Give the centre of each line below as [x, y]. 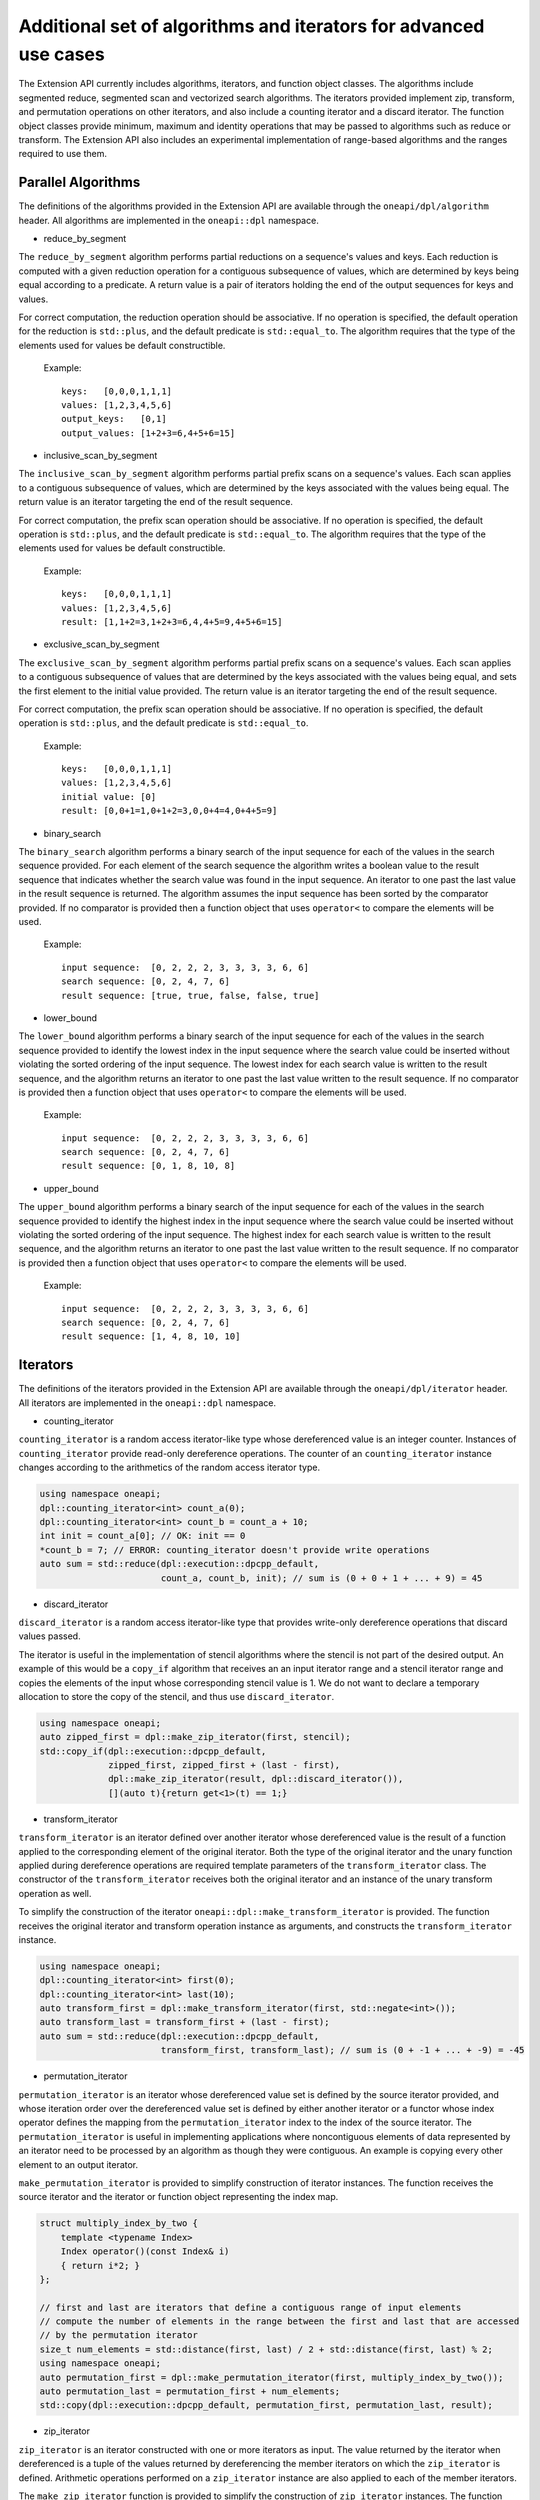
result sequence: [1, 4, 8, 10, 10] [151, 1336]
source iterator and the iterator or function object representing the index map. [178, 2197]
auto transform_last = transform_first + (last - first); [184, 2022]
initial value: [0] [109, 796]
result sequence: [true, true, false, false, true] [190, 995]
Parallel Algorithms [79, 182]
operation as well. [55, 1893]
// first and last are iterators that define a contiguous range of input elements [250, 2307]
